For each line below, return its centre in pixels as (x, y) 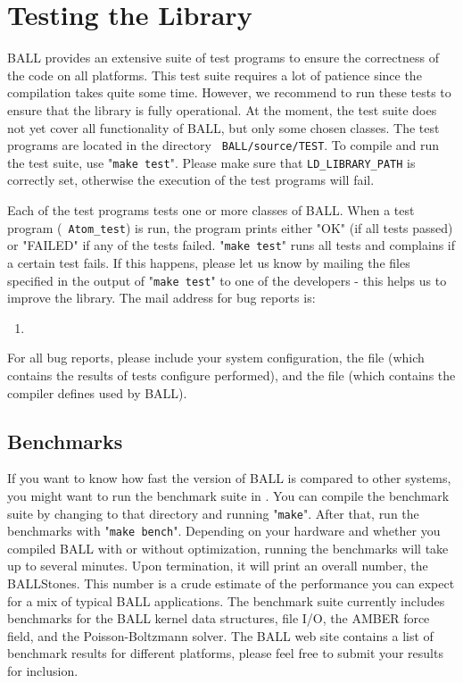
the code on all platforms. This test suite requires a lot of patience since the (215, 75)
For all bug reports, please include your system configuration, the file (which (216, 358)
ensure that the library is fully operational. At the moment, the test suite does (222, 109)
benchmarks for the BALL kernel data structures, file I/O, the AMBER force (219, 618)
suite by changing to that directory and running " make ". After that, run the (213, 513)
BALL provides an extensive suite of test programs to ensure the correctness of (223, 58)
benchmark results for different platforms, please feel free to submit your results (225, 653)
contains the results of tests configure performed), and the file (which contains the (231, 375)
